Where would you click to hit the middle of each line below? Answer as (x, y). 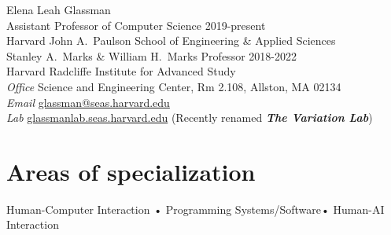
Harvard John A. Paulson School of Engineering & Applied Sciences (171, 40)
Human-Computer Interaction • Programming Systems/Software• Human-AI (195, 209)
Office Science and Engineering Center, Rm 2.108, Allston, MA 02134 (174, 86)
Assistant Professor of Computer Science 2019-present (136, 25)
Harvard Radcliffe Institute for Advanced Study (121, 71)
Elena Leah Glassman (59, 9)
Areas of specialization (131, 171)
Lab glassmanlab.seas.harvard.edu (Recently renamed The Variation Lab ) (190, 117)
